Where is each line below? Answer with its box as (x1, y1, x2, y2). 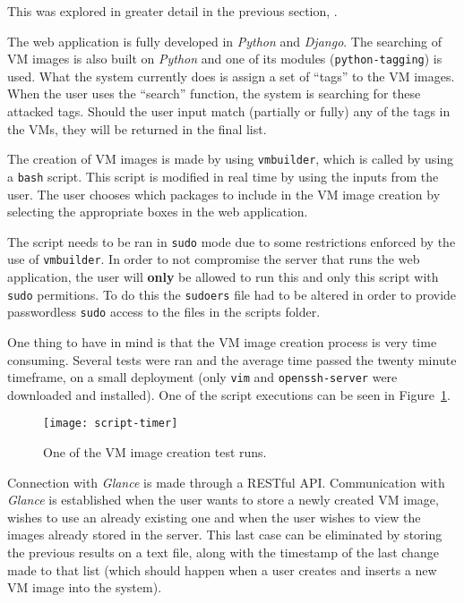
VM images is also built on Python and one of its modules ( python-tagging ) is (7, 49, 443, 68)
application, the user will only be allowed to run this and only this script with (7, 268, 439, 286)
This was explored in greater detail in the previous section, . (7, 2, 338, 20)
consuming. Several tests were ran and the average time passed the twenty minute (7, 350, 457, 369)
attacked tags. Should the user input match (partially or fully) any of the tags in (7, 102, 451, 121)
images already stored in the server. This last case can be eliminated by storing (7, 525, 443, 544)
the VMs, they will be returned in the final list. (7, 119, 267, 138)
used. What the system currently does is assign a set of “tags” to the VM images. (7, 66, 455, 85)
